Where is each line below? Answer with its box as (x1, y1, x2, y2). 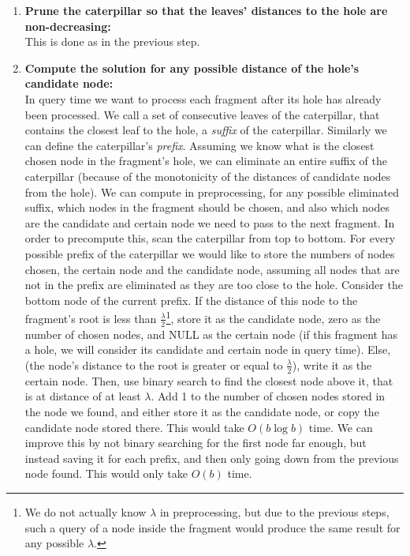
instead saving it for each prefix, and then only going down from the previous (24, 449, 399, 466)
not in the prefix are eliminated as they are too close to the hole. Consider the (24, 276, 403, 293)
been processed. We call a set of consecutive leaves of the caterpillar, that (24, 106, 380, 122)
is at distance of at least (24, 388, 141, 404)
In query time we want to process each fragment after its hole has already (24, 90, 382, 107)
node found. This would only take (24, 465, 188, 482)
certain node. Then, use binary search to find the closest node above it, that (24, 372, 393, 389)
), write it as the (292, 356, 372, 373)
